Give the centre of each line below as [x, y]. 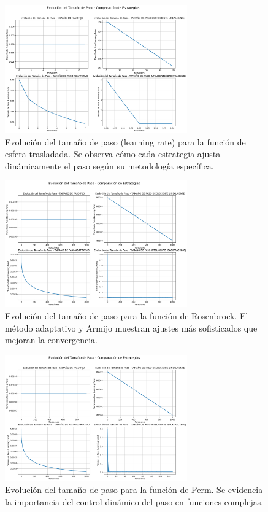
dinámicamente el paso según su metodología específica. [109, 165]
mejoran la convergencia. [51, 340]
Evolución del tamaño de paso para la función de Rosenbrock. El [127, 316]
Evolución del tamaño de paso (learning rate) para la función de [125, 142]
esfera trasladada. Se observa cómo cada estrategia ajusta [113, 154]
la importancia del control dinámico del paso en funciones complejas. [134, 502]
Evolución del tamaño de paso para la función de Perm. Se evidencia [134, 490]
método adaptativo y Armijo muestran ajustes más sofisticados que [131, 328]
